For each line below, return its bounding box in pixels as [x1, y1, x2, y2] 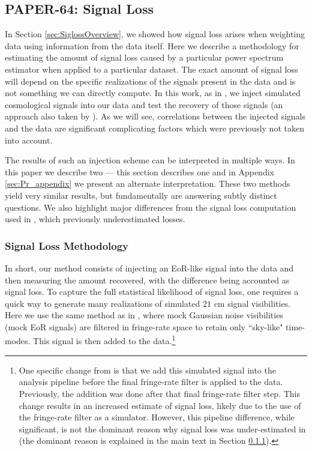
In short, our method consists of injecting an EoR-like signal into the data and [5, 261, 294, 274]
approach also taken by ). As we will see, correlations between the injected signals [5, 110, 306, 123]
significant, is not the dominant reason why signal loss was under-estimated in [19, 422, 306, 435]
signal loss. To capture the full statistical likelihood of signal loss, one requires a [5, 285, 299, 298]
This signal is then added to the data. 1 [33, 333, 176, 347]
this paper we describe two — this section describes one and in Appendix [5, 165, 274, 178]
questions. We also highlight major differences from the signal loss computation [5, 201, 296, 213]
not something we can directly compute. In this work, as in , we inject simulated [5, 86, 301, 99]
